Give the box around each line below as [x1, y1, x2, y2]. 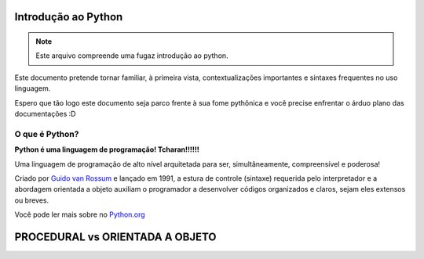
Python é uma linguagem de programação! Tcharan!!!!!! [14, 145, 199, 154]
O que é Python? [14, 128, 79, 139]
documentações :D [14, 109, 76, 118]
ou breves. [14, 196, 49, 205]
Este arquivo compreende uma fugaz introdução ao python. [35, 51, 228, 60]
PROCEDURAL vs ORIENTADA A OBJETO [14, 230, 217, 243]
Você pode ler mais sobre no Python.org [14, 210, 145, 219]
